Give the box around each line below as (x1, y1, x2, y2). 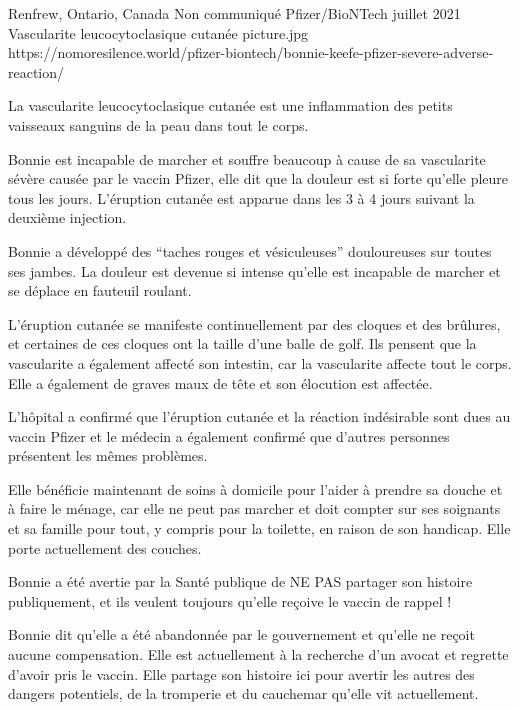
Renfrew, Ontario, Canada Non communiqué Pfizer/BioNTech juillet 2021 (8, 3, 461, 23)
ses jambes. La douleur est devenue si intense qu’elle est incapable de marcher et (8, 260, 501, 281)
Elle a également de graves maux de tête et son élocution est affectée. (8, 372, 433, 393)
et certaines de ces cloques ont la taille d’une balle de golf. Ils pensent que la (8, 333, 477, 354)
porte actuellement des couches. (8, 537, 202, 558)
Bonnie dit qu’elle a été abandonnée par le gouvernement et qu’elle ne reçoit (8, 624, 475, 645)
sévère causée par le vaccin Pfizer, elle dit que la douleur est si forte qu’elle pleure (8, 168, 509, 189)
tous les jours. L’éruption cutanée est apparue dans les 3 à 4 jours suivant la (8, 187, 475, 208)
